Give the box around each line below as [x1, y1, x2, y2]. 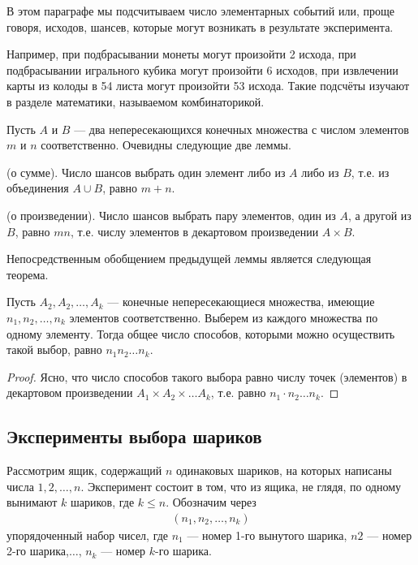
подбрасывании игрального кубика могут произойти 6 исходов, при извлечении [6, 61, 399, 78]
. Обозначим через [166, 494, 256, 511]
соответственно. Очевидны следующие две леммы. [41, 136, 291, 153]
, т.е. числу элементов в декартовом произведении [70, 222, 319, 239]
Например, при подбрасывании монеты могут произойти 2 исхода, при [6, 45, 356, 63]
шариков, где [71, 494, 135, 511]
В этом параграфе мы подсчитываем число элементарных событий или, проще [6, 2, 395, 19]
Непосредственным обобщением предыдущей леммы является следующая [6, 250, 372, 267]
